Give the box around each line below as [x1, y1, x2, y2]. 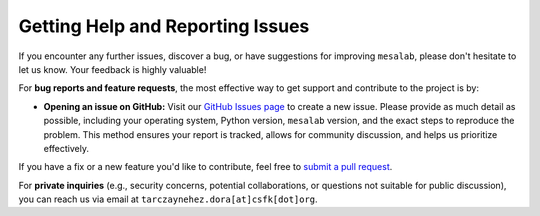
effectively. [43, 142, 90, 154]
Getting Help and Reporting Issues [18, 15, 310, 37]
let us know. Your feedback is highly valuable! [18, 63, 207, 75]
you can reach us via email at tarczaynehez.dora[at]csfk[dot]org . [18, 193, 319, 205]
